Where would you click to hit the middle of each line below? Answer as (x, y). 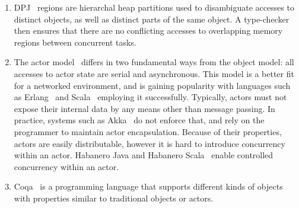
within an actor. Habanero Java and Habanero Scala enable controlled (144, 155)
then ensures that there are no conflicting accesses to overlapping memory (148, 31)
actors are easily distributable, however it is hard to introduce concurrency (149, 143)
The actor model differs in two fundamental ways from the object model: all (154, 62)
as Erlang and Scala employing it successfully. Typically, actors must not (150, 97)
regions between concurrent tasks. (75, 42)
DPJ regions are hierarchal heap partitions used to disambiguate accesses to (154, 7)
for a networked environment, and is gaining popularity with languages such (152, 85)
